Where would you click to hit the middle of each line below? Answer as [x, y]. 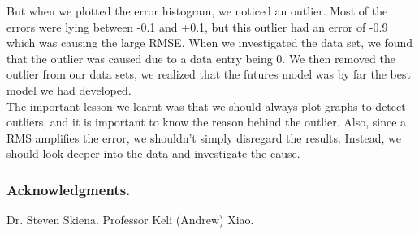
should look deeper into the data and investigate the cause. [153, 153]
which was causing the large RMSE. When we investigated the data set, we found [210, 43]
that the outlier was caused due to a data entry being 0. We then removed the [201, 58]
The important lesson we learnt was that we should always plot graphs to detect [206, 106]
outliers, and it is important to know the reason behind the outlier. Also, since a [207, 122]
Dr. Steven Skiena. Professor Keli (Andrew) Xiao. [130, 220]
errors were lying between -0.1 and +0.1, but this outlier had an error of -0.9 [197, 26]
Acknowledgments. [69, 189]
